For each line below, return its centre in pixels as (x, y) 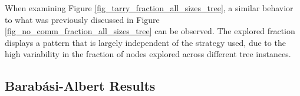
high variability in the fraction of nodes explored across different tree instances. (148, 54)
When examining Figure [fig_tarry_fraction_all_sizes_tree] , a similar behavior (149, 8)
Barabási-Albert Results (80, 86)
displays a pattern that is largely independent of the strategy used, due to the (145, 42)
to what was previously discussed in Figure (82, 19)
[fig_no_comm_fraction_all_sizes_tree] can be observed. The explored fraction (150, 31)
